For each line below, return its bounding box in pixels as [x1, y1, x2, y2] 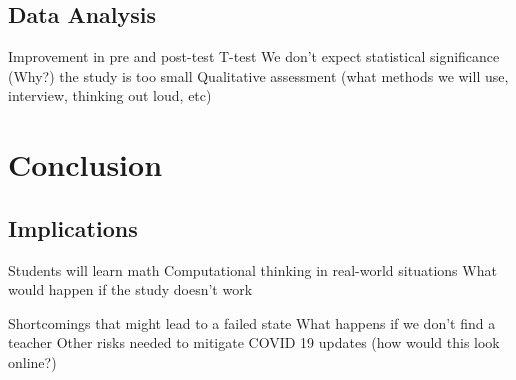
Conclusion [8, 144, 163, 185]
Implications [8, 212, 138, 243]
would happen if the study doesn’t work [8, 279, 253, 300]
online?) [8, 351, 57, 372]
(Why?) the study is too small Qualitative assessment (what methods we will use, [8, 65, 509, 86]
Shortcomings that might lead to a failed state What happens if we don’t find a [8, 312, 496, 333]
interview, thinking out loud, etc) [8, 85, 212, 106]
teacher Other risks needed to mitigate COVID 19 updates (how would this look [8, 332, 500, 353]
